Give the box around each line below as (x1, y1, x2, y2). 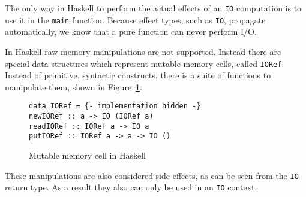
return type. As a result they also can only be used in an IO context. (5, 181, 257, 193)
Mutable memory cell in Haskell (29, 148, 146, 161)
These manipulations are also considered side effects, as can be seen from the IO (5, 169, 299, 181)
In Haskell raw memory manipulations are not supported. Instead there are (5, 45, 281, 57)
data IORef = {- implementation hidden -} (29, 102, 201, 111)
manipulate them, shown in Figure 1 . (5, 80, 143, 93)
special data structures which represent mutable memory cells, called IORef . (5, 57, 284, 69)
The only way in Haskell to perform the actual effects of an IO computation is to (5, 2, 302, 14)
